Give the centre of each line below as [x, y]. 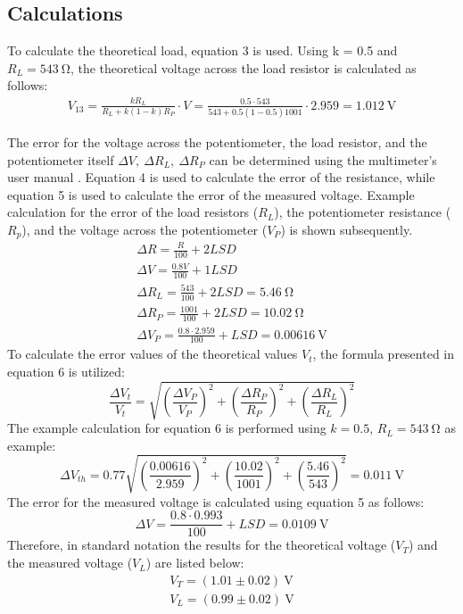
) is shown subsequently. [347, 230]
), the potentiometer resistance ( [363, 212]
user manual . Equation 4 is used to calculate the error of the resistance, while [221, 177]
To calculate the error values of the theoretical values [153, 354]
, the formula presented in [383, 354]
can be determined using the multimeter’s [323, 159]
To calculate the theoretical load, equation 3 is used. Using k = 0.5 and [203, 50]
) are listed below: [195, 563]
